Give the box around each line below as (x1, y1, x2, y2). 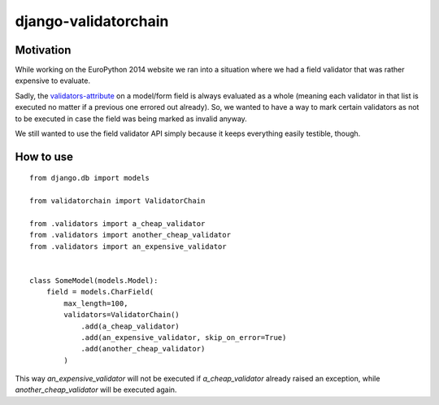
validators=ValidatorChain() (63, 310, 180, 320)
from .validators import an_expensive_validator (29, 242, 227, 251)
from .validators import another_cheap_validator (29, 230, 232, 240)
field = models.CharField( (46, 287, 154, 297)
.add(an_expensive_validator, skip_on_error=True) (80, 333, 287, 342)
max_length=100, (63, 298, 128, 308)
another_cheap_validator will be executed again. (15, 385, 177, 394)
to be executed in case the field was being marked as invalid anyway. (15, 114, 247, 124)
